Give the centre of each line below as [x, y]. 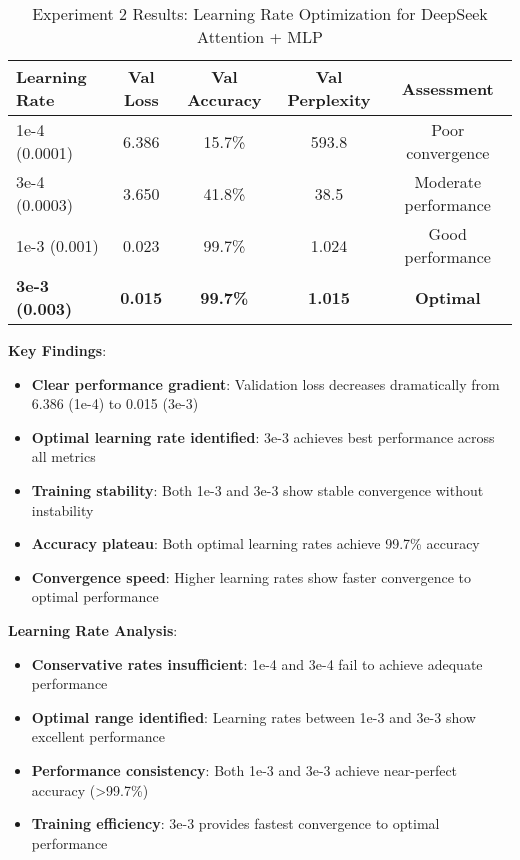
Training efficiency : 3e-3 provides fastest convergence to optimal [235, 823]
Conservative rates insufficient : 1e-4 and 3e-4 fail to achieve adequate [257, 663]
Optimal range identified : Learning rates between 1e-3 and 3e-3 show [253, 716]
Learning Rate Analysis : [93, 629]
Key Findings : [57, 350]
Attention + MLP [260, 36]
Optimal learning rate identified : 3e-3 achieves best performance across [263, 436]
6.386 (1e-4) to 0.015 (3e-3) [115, 403]
